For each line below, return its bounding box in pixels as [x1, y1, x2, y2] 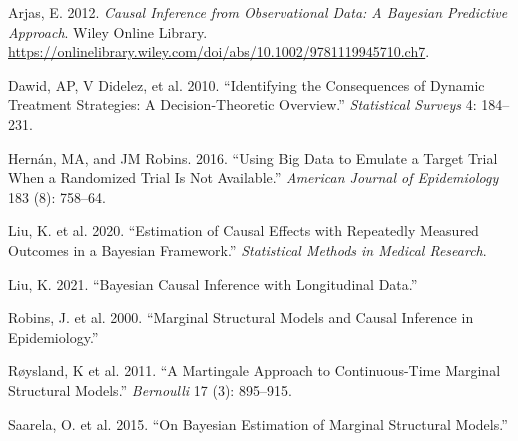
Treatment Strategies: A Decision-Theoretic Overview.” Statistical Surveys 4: [8, 94, 477, 115]
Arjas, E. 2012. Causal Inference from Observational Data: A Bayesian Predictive [8, 2, 508, 22]
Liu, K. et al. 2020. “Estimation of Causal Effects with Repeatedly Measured [8, 220, 479, 241]
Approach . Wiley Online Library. [8, 21, 208, 42]
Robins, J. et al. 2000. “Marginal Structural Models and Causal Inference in [8, 307, 474, 328]
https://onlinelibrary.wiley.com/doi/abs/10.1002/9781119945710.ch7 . [8, 41, 430, 62]
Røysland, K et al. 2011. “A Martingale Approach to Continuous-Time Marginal [8, 360, 501, 381]
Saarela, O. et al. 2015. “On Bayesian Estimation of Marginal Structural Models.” [8, 413, 508, 434]
